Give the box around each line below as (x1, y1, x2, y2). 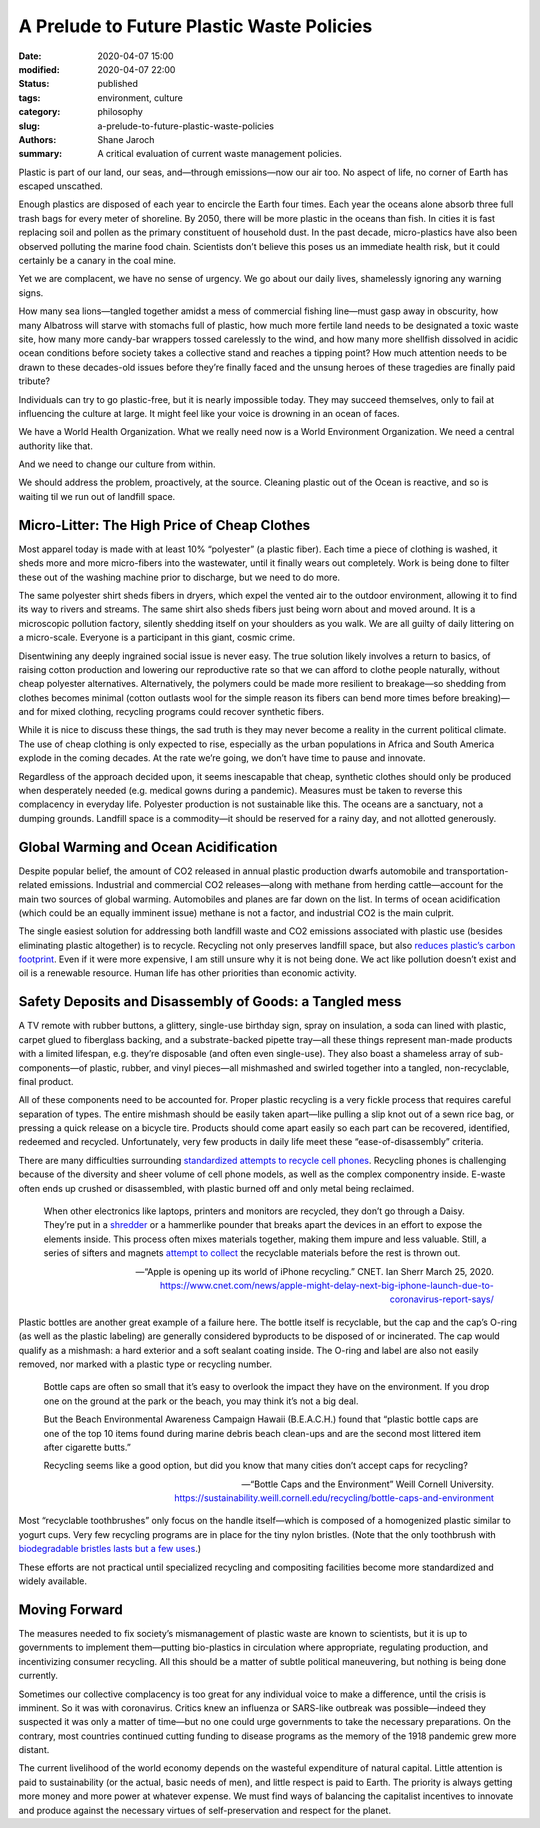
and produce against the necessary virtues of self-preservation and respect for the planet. (18, 1804, 392, 1816)
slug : (18, 120, 40, 132)
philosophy (97, 106, 144, 118)
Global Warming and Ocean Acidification (18, 838, 278, 855)
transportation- (446, 865, 509, 877)
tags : (18, 91, 41, 104)
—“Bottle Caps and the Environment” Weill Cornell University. (241, 1478, 494, 1490)
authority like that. (18, 440, 94, 452)
